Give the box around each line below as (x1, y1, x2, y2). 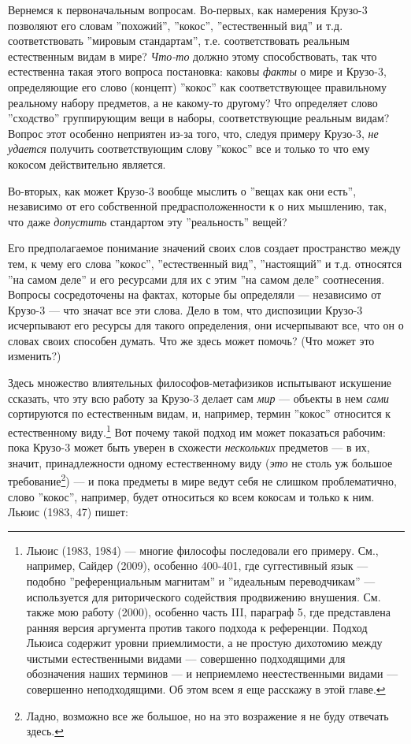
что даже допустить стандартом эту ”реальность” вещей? (8, 213, 287, 229)
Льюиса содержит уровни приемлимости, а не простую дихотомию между (26, 634, 383, 651)
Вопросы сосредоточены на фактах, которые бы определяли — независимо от (8, 286, 382, 303)
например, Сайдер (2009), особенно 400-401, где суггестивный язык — (26, 557, 368, 574)
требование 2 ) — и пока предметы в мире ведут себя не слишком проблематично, (8, 471, 397, 489)
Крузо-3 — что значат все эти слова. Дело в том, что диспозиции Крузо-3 (8, 301, 363, 318)
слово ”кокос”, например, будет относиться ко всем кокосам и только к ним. (8, 488, 375, 504)
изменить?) (8, 348, 61, 364)
